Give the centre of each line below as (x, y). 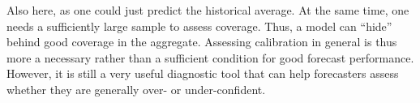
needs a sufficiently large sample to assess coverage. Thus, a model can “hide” (199, 26)
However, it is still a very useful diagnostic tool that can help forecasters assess (203, 73)
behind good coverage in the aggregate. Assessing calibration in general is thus (202, 42)
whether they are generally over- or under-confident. (136, 89)
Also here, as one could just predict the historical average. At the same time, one (208, 10)
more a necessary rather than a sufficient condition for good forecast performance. (210, 57)
